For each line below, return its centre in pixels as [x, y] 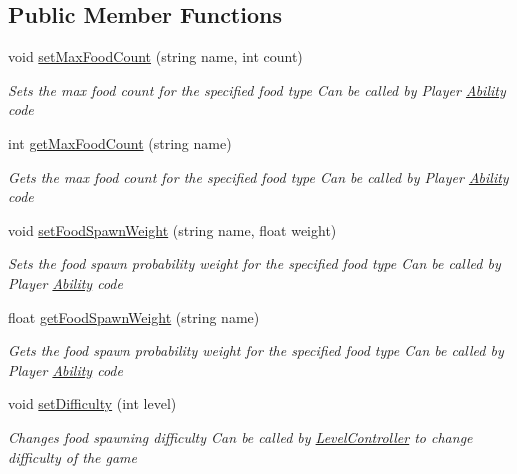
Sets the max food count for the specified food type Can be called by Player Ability [257, 89]
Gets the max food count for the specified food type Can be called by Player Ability [258, 176]
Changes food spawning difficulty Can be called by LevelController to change [240, 436]
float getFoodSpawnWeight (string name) [134, 316]
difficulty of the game [73, 456]
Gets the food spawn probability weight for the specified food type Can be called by [256, 350]
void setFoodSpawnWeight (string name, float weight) [172, 229]
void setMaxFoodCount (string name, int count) [155, 56]
